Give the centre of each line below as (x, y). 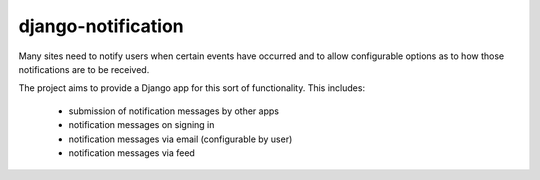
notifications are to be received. (84, 69)
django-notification (101, 26)
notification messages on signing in (141, 125)
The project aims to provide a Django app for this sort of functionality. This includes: (191, 88)
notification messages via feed (131, 152)
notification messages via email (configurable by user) (180, 139)
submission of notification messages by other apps (174, 111)
